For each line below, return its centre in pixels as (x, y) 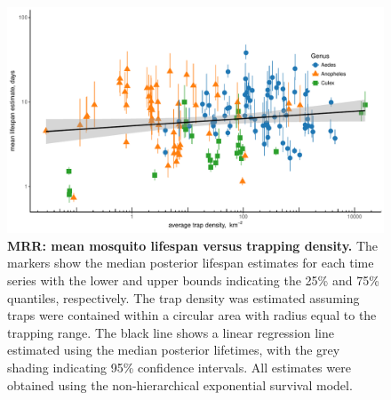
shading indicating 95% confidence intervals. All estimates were (179, 367)
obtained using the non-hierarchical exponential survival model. (180, 384)
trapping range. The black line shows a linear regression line (171, 332)
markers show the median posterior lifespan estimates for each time (191, 263)
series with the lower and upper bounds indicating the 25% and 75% (193, 280)
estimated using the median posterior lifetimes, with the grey (174, 350)
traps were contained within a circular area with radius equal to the (192, 315)
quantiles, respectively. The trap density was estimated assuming (184, 297)
